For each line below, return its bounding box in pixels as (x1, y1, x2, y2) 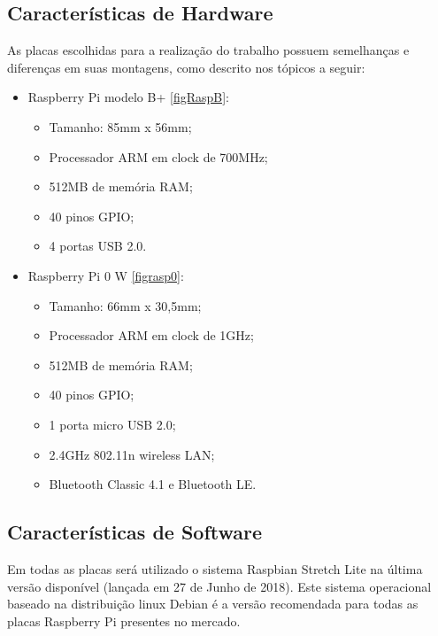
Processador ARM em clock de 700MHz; (49, 147, 268, 166)
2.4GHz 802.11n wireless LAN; (49, 445, 215, 463)
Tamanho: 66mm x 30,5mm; (49, 296, 202, 314)
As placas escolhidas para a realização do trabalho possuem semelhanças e (7, 41, 410, 59)
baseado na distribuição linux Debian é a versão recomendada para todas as (7, 594, 419, 613)
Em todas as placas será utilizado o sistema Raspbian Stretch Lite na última (7, 559, 423, 578)
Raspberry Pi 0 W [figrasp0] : (27, 266, 184, 284)
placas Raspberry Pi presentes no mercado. (7, 611, 241, 630)
